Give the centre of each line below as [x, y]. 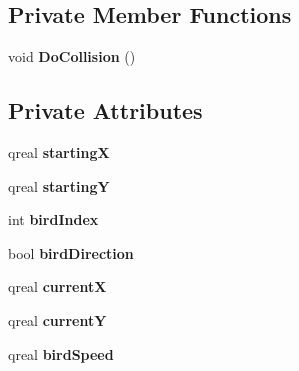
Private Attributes [105, 110]
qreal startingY [59, 185]
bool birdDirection [71, 252]
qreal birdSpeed [61, 353]
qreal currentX [57, 286]
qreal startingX [59, 152]
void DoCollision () [72, 56]
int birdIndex [53, 219]
